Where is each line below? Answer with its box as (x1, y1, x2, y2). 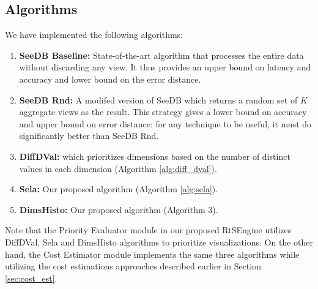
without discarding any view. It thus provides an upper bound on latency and (19, 61, 311, 73)
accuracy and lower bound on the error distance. (19, 72, 201, 85)
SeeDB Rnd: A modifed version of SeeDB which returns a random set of (19, 93, 298, 106)
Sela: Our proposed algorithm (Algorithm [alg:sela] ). (19, 182, 218, 195)
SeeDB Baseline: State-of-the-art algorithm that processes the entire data (19, 48, 304, 61)
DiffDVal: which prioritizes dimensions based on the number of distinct (19, 149, 290, 162)
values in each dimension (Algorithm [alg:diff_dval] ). (19, 162, 217, 175)
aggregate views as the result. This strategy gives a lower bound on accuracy (19, 105, 307, 118)
